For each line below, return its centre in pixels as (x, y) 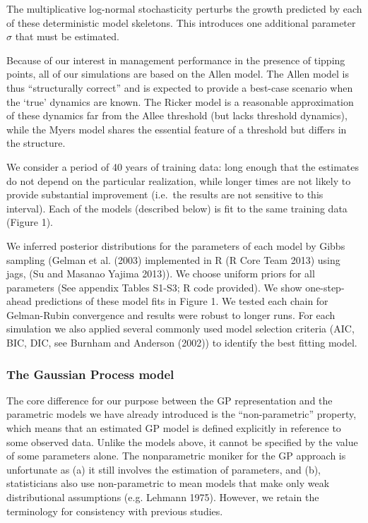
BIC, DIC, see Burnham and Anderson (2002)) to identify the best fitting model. (182, 343)
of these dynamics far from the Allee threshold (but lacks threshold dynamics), (177, 115)
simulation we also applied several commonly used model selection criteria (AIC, (180, 329)
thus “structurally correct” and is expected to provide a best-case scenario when (180, 87)
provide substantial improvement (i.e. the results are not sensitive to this (165, 194)
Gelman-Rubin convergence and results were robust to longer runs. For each (171, 314)
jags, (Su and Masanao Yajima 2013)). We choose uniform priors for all (161, 273)
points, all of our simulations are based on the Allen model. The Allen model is (178, 74)
